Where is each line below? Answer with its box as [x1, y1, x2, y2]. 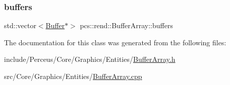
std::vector [4, 20, 36, 31]
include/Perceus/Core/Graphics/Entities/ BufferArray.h [4, 54, 176, 64]
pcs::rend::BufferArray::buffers [80, 20, 173, 31]
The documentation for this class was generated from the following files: [4, 37, 226, 47]
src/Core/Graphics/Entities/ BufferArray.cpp [4, 71, 142, 81]
